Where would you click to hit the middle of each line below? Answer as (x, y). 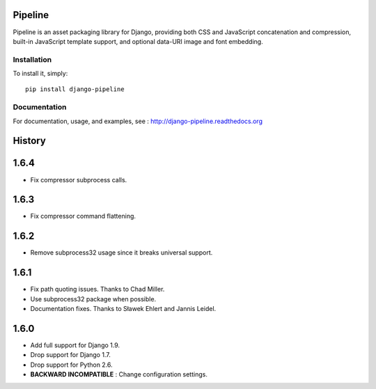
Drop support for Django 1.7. (70, 355)
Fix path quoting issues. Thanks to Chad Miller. (97, 289)
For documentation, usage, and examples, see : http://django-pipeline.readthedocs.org (138, 121)
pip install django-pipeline (75, 89)
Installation (32, 59)
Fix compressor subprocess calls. (79, 180)
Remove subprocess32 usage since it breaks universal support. (122, 253)
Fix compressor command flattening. (83, 216)
